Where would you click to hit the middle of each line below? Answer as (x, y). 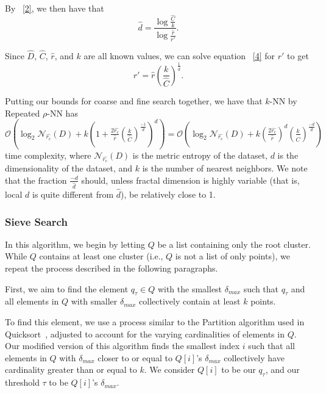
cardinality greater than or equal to (71, 370)
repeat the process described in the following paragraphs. (112, 268)
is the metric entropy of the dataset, (200, 155)
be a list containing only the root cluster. (234, 244)
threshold (22, 382)
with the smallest (190, 288)
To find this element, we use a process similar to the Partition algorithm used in (155, 322)
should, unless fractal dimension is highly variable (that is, (190, 180)
